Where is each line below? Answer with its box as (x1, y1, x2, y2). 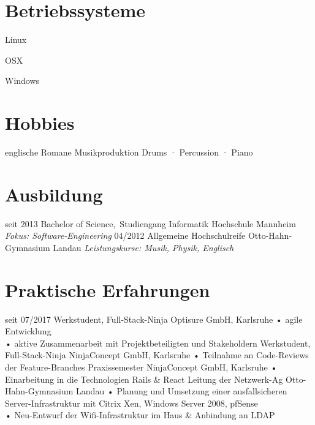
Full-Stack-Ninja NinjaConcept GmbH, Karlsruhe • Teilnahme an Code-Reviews (5, 348, 309, 361)
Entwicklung (5, 325, 51, 337)
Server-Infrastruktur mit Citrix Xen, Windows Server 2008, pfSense (5, 396, 258, 409)
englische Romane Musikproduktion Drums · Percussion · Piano (5, 146, 253, 159)
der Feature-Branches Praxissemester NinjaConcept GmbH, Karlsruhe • (5, 361, 278, 374)
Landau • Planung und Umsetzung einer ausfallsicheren (76, 385, 287, 397)
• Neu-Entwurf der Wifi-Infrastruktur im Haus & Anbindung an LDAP (5, 408, 275, 421)
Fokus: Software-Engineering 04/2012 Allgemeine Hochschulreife (5, 229, 246, 242)
